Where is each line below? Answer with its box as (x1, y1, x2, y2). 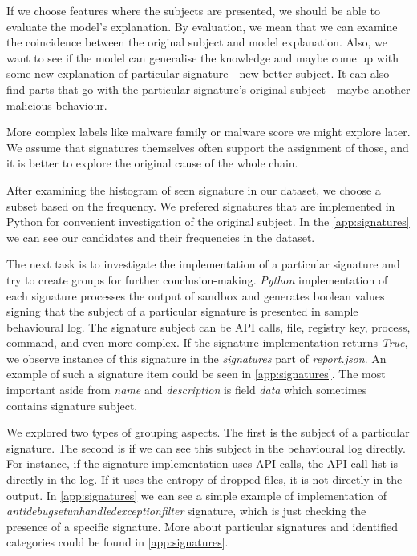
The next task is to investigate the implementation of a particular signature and (6, 256, 400, 272)
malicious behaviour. (6, 96, 107, 113)
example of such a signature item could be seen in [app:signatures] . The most (6, 365, 386, 382)
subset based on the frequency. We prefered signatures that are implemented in (6, 197, 395, 214)
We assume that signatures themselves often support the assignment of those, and (6, 139, 409, 155)
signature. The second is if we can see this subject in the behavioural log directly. (6, 439, 406, 456)
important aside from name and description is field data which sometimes (6, 381, 367, 398)
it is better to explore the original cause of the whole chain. (6, 155, 298, 171)
